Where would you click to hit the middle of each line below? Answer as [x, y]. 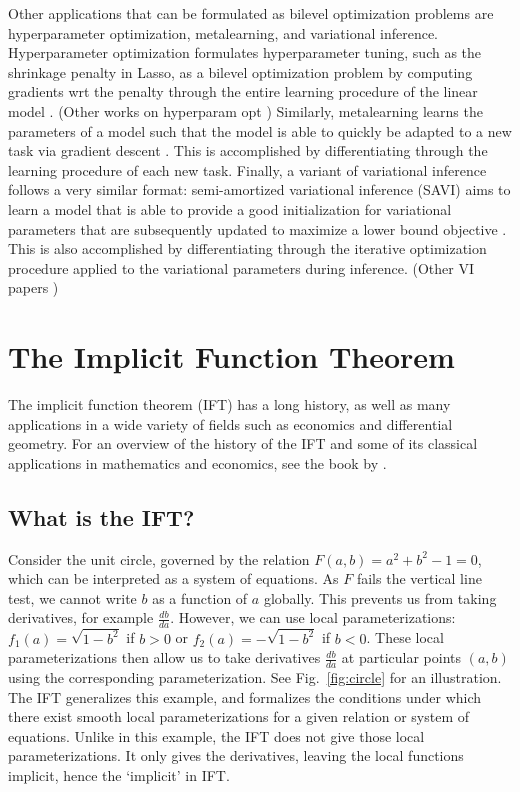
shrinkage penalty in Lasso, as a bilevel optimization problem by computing [240, 71]
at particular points [401, 657]
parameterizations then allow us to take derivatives [164, 657]
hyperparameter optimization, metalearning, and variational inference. [223, 32]
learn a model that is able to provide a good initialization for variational [230, 208]
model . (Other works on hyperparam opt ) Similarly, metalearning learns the [245, 110]
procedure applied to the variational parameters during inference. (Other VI [241, 267]
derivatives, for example [81, 617]
